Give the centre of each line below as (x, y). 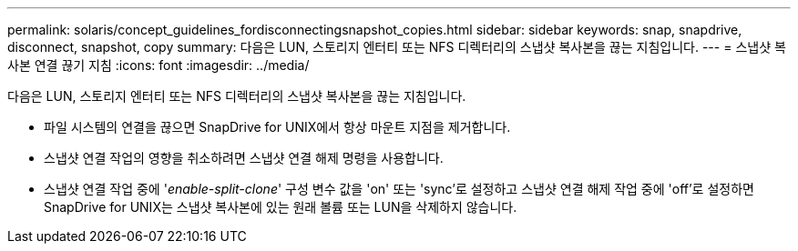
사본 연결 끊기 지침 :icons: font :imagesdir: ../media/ (159, 65)
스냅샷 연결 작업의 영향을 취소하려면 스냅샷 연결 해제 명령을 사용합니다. (244, 158)
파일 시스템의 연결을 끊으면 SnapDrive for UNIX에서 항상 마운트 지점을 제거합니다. (277, 127)
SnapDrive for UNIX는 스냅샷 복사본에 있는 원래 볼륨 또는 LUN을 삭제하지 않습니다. (281, 207)
